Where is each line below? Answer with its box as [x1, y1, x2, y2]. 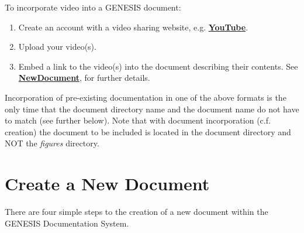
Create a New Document [5, 172, 210, 196]
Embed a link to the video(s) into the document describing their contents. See [18, 60, 298, 72]
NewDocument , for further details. [18, 71, 150, 84]
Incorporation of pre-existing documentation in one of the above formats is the [5, 91, 286, 103]
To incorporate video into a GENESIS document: [5, 1, 181, 13]
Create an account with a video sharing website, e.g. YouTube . [18, 20, 248, 33]
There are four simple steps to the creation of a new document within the [5, 205, 268, 218]
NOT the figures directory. [5, 137, 99, 149]
